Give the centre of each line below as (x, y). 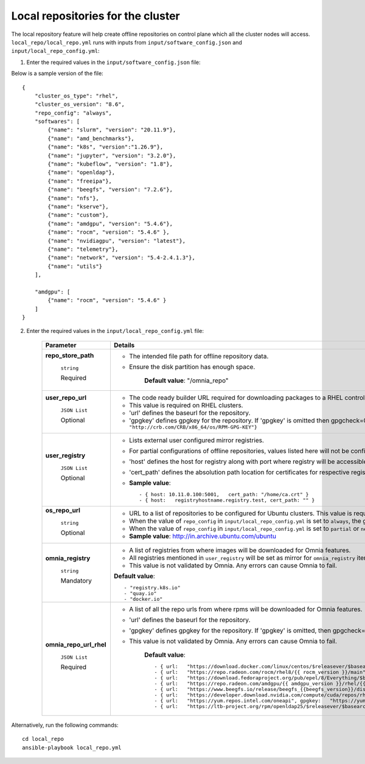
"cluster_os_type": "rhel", (76, 96)
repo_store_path (70, 356)
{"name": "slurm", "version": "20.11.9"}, (112, 130)
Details (124, 345)
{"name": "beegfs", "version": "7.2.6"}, (110, 190)
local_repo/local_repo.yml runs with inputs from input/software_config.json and (127, 42)
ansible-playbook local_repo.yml (72, 748)
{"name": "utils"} (75, 266)
